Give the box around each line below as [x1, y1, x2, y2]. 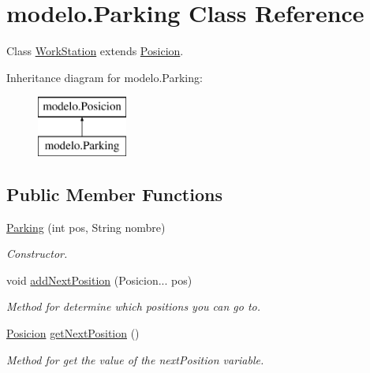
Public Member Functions [6, 181, 222, 206]
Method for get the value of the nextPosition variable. [6, 351, 264, 367]
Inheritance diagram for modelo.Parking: [6, 69, 203, 85]
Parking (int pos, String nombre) [6, 218, 166, 235]
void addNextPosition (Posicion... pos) [6, 271, 192, 288]
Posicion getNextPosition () [6, 325, 140, 341]
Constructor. [6, 245, 68, 262]
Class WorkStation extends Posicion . [6, 43, 184, 59]
